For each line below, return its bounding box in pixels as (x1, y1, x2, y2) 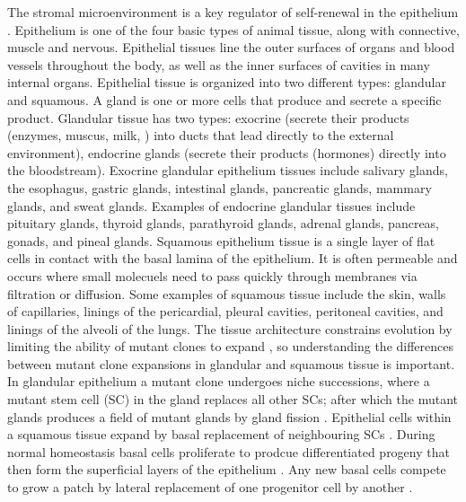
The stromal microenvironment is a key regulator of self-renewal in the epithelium (7, 3, 459, 21)
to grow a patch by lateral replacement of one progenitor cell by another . (7, 478, 413, 497)
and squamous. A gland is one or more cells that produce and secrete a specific (7, 90, 442, 109)
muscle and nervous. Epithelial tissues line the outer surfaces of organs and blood (7, 38, 455, 57)
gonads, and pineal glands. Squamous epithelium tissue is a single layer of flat (7, 231, 435, 250)
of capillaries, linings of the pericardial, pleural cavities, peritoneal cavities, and (7, 302, 444, 321)
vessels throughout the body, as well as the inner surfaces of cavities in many (7, 55, 430, 74)
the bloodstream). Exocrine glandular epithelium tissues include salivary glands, (7, 161, 448, 180)
